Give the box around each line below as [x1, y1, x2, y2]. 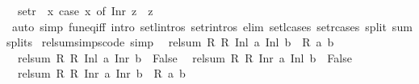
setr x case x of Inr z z [17, 2, 153, 18]
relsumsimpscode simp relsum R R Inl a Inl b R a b [41, 34, 334, 50]
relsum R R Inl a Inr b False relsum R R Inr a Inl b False [17, 49, 352, 66]
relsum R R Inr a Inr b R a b [17, 65, 186, 82]
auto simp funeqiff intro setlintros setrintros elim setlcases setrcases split [11, 18, 387, 34]
